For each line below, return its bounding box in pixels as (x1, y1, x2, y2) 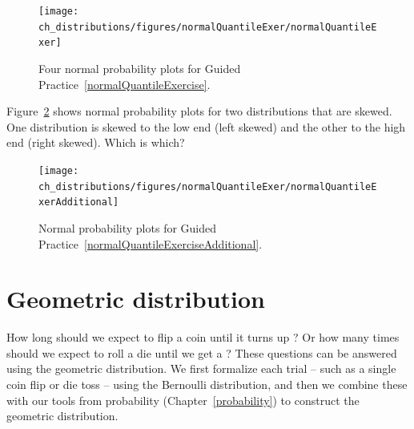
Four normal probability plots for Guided (38, 59, 241, 76)
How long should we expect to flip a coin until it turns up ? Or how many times (6, 329, 400, 346)
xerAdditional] (38, 196, 119, 208)
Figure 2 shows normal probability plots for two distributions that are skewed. (6, 103, 392, 119)
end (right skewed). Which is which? (6, 134, 185, 151)
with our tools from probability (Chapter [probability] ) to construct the (6, 391, 360, 408)
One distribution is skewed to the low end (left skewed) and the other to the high (6, 118, 406, 135)
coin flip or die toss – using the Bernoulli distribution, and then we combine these (6, 376, 408, 392)
